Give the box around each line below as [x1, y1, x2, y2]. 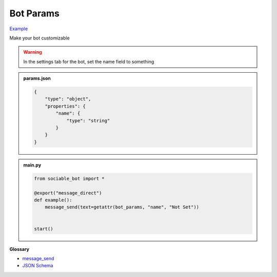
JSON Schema [22, 263, 53, 269]
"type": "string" [66, 118, 110, 123]
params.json [23, 75, 51, 81]
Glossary [9, 246, 30, 252]
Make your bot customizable [9, 35, 70, 41]
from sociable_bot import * [34, 176, 105, 181]
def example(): [34, 197, 72, 203]
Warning [23, 49, 42, 55]
